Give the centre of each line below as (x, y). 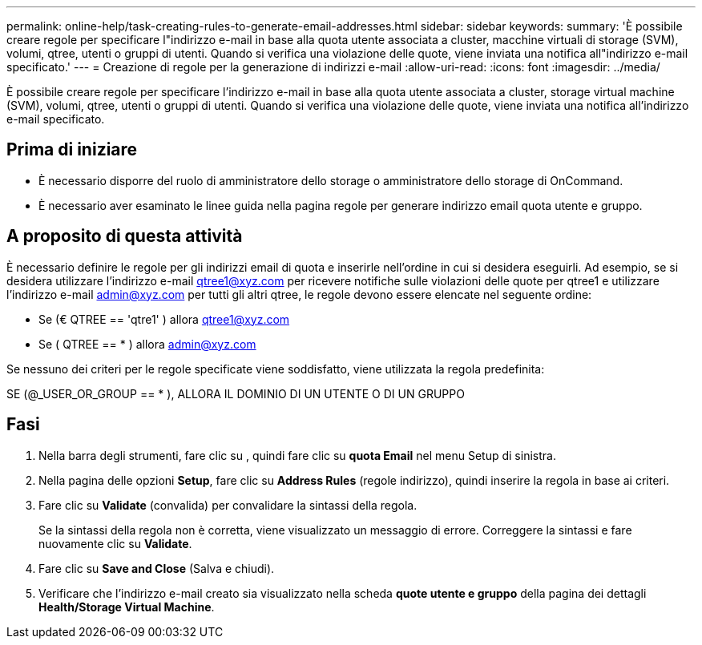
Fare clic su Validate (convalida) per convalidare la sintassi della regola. (228, 505)
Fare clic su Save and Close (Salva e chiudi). (157, 568)
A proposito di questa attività (125, 236)
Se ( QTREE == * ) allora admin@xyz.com (147, 344)
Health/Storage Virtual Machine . (127, 607)
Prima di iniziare (72, 150)
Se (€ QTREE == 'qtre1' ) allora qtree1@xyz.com (164, 319)
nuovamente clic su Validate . (115, 543)
